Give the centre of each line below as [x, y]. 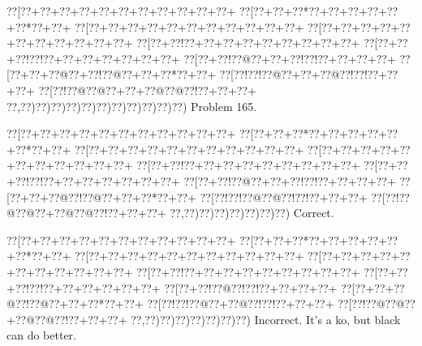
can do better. [41, 335]
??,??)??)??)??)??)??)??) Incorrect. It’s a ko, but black [266, 319]
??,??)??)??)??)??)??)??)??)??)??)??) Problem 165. [132, 106]
